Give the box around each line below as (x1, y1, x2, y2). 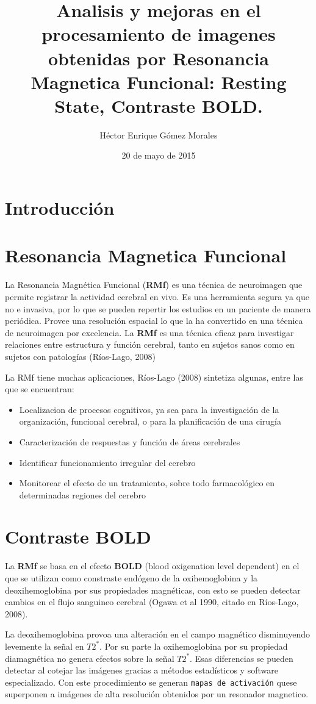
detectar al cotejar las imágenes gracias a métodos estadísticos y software (5, 664, 278, 677)
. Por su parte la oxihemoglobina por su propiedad (99, 639, 288, 652)
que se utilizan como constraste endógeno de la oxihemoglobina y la (5, 572, 258, 584)
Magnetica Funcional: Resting (31, 69, 287, 94)
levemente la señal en (5, 639, 84, 652)
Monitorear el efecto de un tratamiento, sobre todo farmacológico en (19, 476, 275, 489)
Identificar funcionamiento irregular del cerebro (19, 456, 196, 469)
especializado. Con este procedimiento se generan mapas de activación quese (5, 675, 297, 688)
